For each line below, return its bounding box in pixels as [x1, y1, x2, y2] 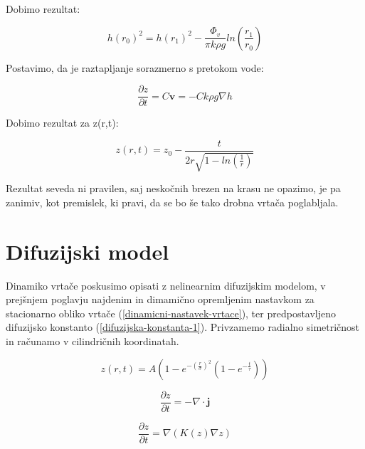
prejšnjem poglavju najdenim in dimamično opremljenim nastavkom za [6, 292, 314, 307]
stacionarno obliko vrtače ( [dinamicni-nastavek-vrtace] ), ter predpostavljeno [6, 305, 337, 320]
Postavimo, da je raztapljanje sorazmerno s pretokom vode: [6, 60, 264, 75]
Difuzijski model [6, 236, 169, 265]
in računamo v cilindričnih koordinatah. [6, 333, 179, 348]
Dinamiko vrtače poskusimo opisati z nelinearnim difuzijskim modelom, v [6, 278, 326, 292]
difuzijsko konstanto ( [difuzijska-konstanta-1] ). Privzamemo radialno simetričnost [6, 319, 360, 334]
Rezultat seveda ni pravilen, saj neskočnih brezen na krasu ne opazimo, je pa [6, 181, 341, 196]
